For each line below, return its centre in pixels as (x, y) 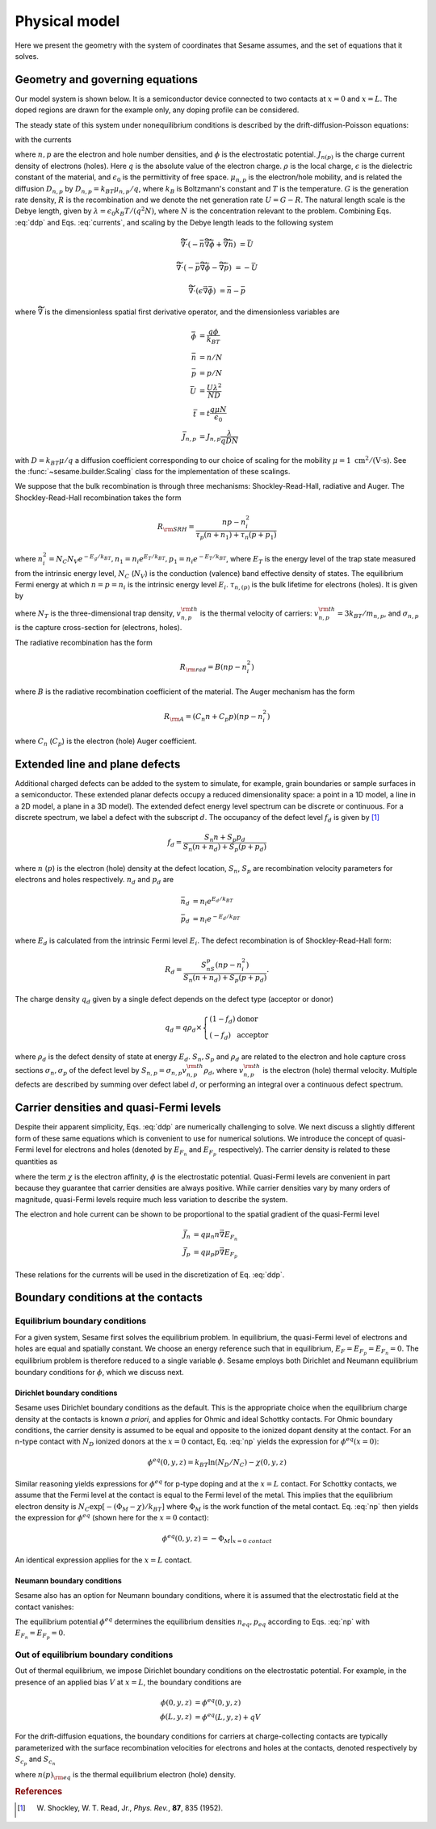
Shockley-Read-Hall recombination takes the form (98, 498)
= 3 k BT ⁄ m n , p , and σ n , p (378, 614)
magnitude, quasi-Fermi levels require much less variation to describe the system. (151, 1199)
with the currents (43, 140)
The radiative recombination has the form (84, 642)
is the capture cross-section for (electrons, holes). (99, 628)
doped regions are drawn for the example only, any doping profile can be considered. (157, 110)
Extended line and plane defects (98, 764)
